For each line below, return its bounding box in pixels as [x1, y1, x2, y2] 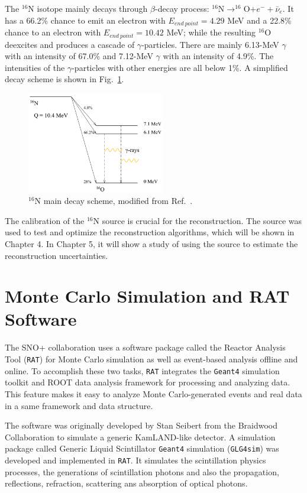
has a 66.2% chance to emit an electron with [5, 14, 166, 26]
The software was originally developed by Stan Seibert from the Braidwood [5, 419, 278, 432]
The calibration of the [5, 214, 85, 226]
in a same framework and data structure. [5, 399, 153, 411]
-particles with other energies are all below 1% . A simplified [72, 61, 288, 73]
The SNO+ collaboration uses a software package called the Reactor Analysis [5, 341, 286, 353]
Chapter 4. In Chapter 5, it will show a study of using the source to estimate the [5, 237, 298, 249]
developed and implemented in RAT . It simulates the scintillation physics [5, 453, 266, 466]
